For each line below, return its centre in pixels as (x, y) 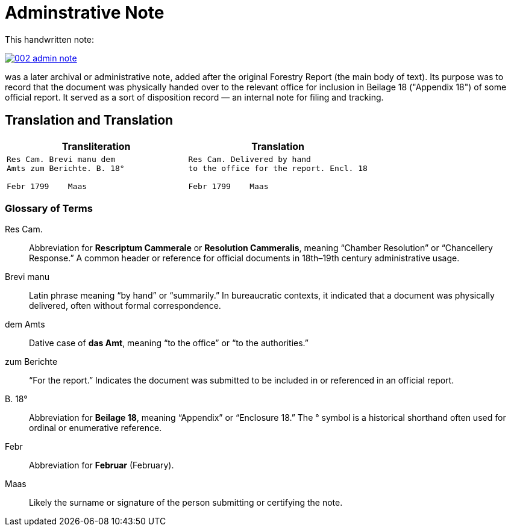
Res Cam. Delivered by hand (249, 159)
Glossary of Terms (49, 208)
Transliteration (96, 146)
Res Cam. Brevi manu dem (61, 159)
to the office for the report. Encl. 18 (278, 168)
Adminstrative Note (85, 13)
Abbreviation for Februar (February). (102, 465)
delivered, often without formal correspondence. (125, 306)
